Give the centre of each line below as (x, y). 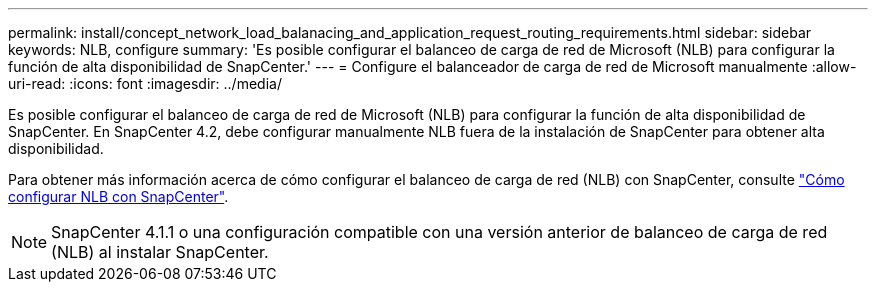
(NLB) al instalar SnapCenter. (160, 252)
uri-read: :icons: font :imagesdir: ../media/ (145, 83)
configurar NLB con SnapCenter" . (118, 196)
